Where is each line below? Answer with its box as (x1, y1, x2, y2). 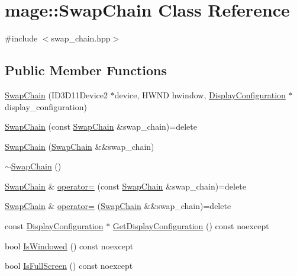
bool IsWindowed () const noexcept (5, 239, 134, 252)
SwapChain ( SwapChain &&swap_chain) (5, 140, 154, 152)
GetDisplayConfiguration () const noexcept (112, 220, 269, 232)
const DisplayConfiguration (5, 220, 104, 232)
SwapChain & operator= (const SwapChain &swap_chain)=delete (5, 179, 246, 192)
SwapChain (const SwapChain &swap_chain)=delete (5, 120, 197, 133)
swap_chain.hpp (51, 32, 111, 44)
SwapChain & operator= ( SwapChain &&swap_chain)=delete (5, 200, 231, 212)
